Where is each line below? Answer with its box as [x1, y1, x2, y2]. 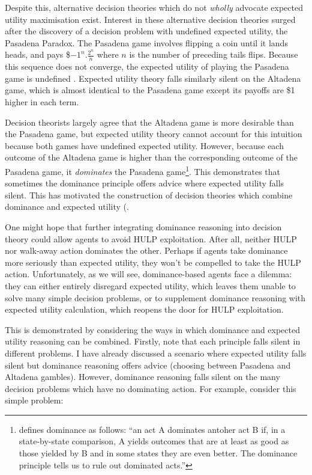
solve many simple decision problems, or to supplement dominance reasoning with [5, 291, 306, 304]
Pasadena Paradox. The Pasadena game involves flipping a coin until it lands [5, 36, 288, 49]
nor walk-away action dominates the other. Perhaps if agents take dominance [5, 244, 288, 257]
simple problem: [5, 394, 64, 406]
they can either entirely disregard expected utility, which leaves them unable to [5, 279, 296, 292]
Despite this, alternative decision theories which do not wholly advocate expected [5, 1, 303, 13]
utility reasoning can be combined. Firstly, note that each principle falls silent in [5, 335, 301, 348]
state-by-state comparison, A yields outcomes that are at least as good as [19, 435, 289, 447]
